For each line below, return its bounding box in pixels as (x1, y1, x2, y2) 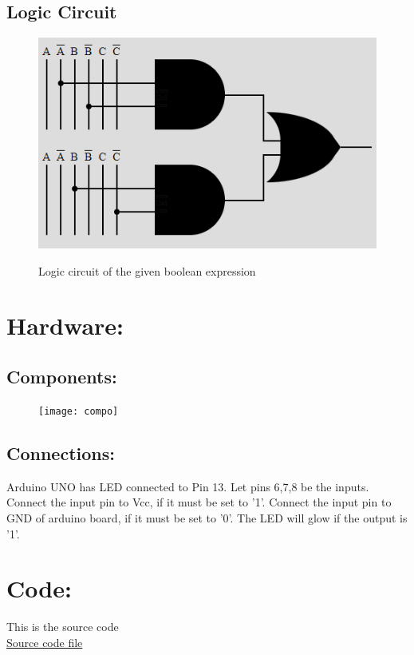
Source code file (6, 633, 83, 650)
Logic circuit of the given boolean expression (38, 262, 256, 279)
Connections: (6, 440, 115, 465)
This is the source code (6, 618, 119, 635)
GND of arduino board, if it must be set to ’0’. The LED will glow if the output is (6, 509, 408, 526)
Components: (6, 364, 117, 389)
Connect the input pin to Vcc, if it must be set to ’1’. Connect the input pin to (6, 494, 392, 510)
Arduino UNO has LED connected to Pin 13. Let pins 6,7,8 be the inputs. (6, 478, 369, 494)
